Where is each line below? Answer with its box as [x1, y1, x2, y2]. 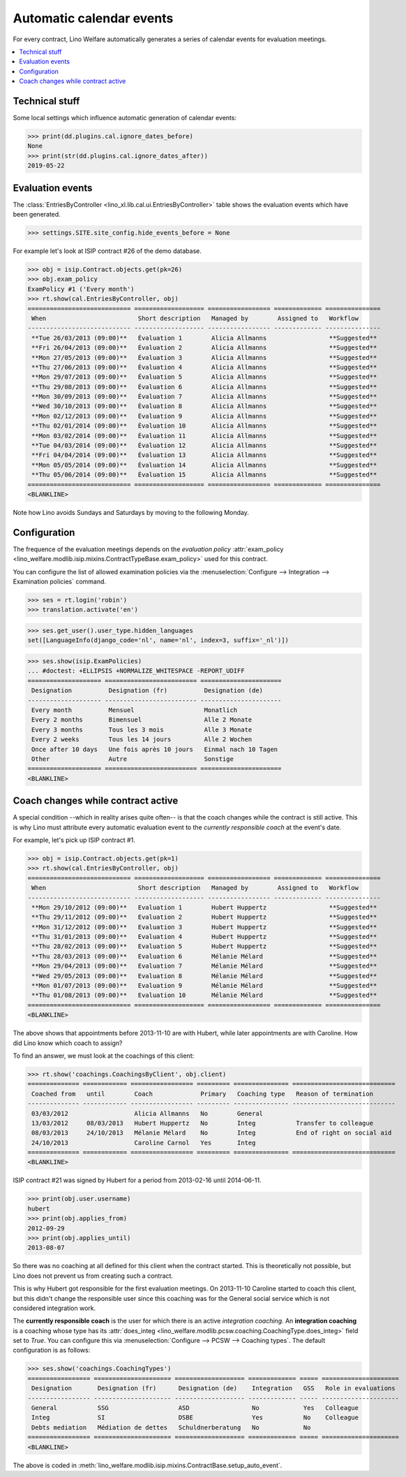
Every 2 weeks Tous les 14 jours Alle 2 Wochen [31, 736, 253, 743]
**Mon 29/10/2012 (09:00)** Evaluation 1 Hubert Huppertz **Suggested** [31, 903, 377, 911]
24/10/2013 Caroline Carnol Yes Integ [31, 1139, 256, 1147]
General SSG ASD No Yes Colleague [31, 1404, 359, 1412]
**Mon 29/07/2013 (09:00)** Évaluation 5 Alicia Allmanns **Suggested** [31, 373, 377, 381]
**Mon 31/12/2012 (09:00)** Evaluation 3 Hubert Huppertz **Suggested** [31, 923, 377, 931]
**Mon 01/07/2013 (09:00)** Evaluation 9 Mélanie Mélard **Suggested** [31, 982, 377, 990]
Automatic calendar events [13, 10, 174, 26]
